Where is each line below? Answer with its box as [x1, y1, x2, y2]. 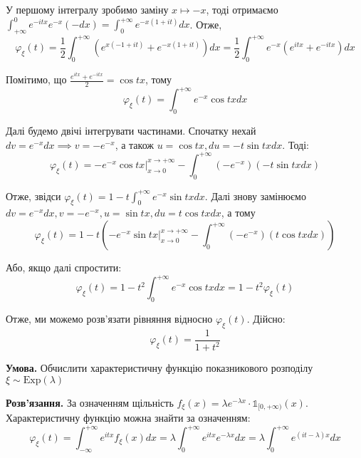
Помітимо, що [6, 72, 67, 87]
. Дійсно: [246, 311, 286, 326]
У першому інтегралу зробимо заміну [6, 2, 169, 16]
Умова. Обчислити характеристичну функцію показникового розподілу [6, 360, 313, 375]
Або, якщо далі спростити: [6, 260, 122, 275]
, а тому [221, 205, 256, 220]
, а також [115, 137, 154, 152]
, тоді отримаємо [206, 2, 278, 16]
